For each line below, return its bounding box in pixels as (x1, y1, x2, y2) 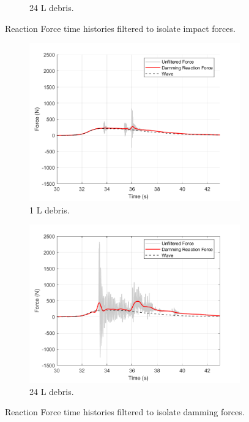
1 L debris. (29, 203, 70, 216)
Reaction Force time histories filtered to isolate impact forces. (5, 21, 236, 34)
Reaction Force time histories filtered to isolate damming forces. (5, 405, 245, 418)
